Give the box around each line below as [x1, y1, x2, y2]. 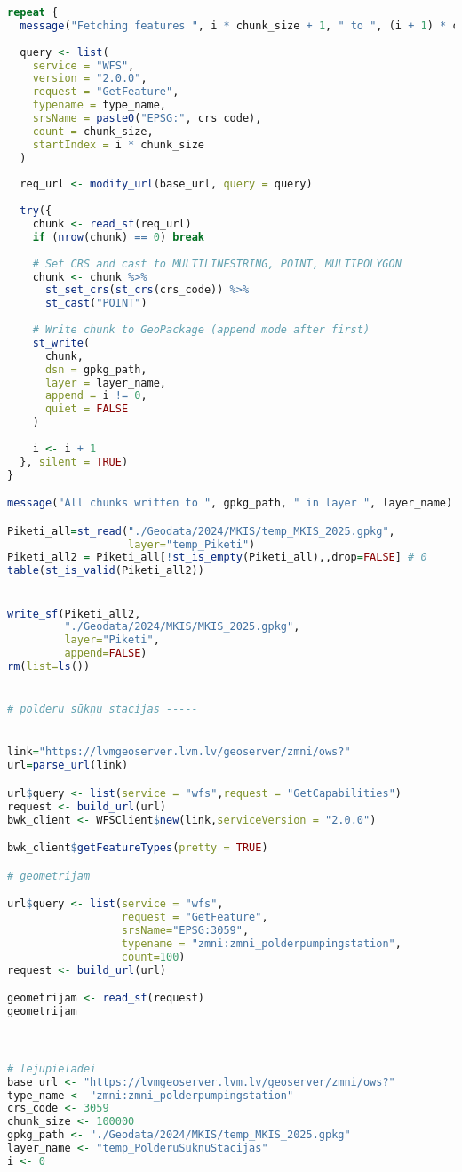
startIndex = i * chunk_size [32, 138, 204, 151]
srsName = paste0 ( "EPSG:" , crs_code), [32, 112, 262, 124]
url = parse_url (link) [7, 759, 129, 772]
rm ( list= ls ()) [7, 660, 91, 673]
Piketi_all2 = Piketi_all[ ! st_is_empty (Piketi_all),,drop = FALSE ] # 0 [7, 551, 427, 564]
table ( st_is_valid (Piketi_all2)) [7, 564, 204, 578]
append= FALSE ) [64, 647, 147, 660]
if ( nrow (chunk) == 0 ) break [32, 230, 205, 243]
